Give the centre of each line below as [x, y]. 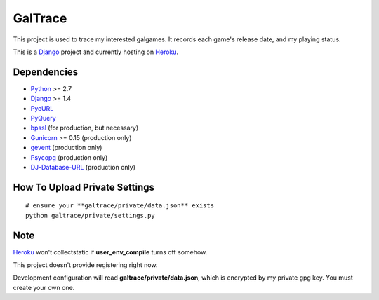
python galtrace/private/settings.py [91, 215]
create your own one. [44, 287]
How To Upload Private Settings [84, 187]
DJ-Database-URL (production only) [83, 167]
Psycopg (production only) [69, 157]
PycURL [42, 108]
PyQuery [43, 118]
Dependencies [46, 72]
